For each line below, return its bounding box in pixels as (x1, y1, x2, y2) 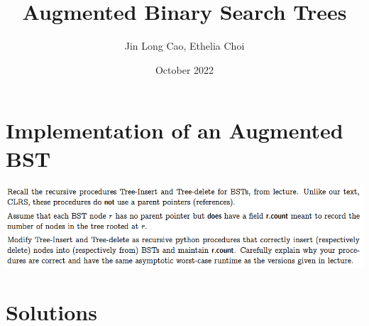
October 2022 (155, 62, 214, 77)
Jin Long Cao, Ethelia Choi (124, 38, 245, 53)
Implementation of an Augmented (6, 116, 343, 145)
